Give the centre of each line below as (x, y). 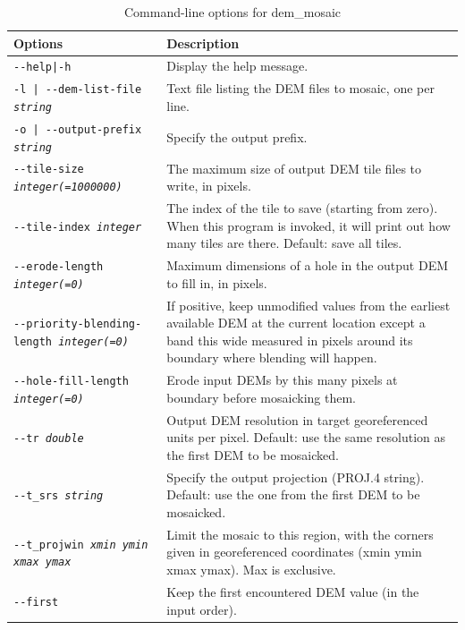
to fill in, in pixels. (217, 282)
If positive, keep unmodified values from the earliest (309, 305)
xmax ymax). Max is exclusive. (251, 570)
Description (203, 43)
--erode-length (59, 267)
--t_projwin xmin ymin (81, 545)
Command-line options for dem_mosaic (232, 12)
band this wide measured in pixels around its (290, 340)
